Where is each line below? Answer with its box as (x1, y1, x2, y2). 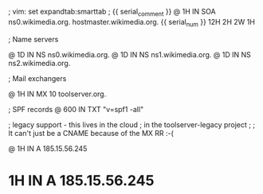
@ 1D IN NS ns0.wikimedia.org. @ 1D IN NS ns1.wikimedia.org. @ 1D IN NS (8, 49, 251, 59)
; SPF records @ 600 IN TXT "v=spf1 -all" (8, 104, 144, 114)
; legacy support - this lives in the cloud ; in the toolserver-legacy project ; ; (8, 119, 256, 130)
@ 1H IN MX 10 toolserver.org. (8, 89, 107, 99)
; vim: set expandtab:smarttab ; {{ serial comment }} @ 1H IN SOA (8, 7, 217, 18)
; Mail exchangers (8, 73, 67, 83)
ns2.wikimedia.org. (8, 58, 71, 68)
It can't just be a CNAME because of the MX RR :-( (8, 128, 174, 138)
